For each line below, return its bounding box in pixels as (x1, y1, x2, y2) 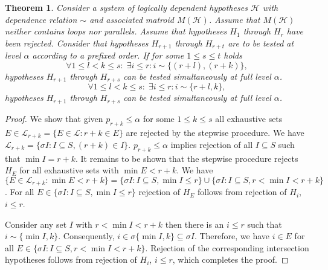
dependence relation (5, 13, 77, 25)
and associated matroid (89, 13, 174, 25)
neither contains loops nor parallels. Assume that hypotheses (5, 25, 227, 37)
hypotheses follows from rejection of (5, 253, 137, 266)
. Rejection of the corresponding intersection (145, 241, 309, 254)
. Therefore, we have (194, 230, 269, 242)
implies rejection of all (170, 138, 253, 150)
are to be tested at (228, 36, 294, 49)
